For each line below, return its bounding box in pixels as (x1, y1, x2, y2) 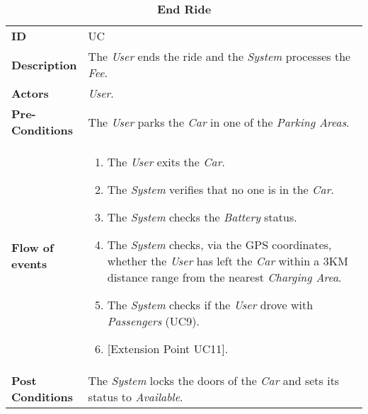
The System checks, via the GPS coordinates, (107, 236, 332, 253)
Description (11, 56, 77, 73)
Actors (11, 85, 49, 101)
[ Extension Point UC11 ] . (107, 340, 229, 357)
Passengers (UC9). (107, 313, 200, 329)
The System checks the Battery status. (107, 209, 297, 225)
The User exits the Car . (107, 154, 225, 170)
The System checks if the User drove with (107, 297, 314, 313)
